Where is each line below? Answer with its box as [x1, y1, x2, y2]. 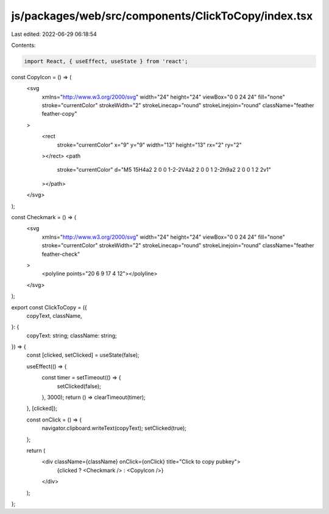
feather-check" [41, 250, 80, 258]
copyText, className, [26, 312, 82, 319]
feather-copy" [41, 110, 77, 118]
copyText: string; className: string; [26, 332, 117, 339]
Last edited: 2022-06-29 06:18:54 [11, 30, 97, 38]
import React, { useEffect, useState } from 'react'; [24, 58, 188, 65]
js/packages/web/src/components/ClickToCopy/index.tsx [11, 9, 313, 23]
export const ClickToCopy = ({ [11, 303, 88, 311]
